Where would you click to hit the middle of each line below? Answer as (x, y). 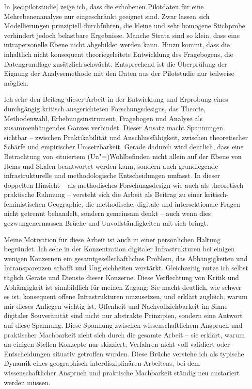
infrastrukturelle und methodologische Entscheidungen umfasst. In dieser (112, 175)
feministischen (25, 203)
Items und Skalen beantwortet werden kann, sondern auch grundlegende (111, 166)
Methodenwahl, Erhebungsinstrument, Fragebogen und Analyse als (103, 118)
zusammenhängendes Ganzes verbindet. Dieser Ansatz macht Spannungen (114, 128)
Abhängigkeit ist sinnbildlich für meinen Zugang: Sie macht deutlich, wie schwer (123, 287)
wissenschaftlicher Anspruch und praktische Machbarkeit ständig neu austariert (122, 372)
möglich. (16, 82)
